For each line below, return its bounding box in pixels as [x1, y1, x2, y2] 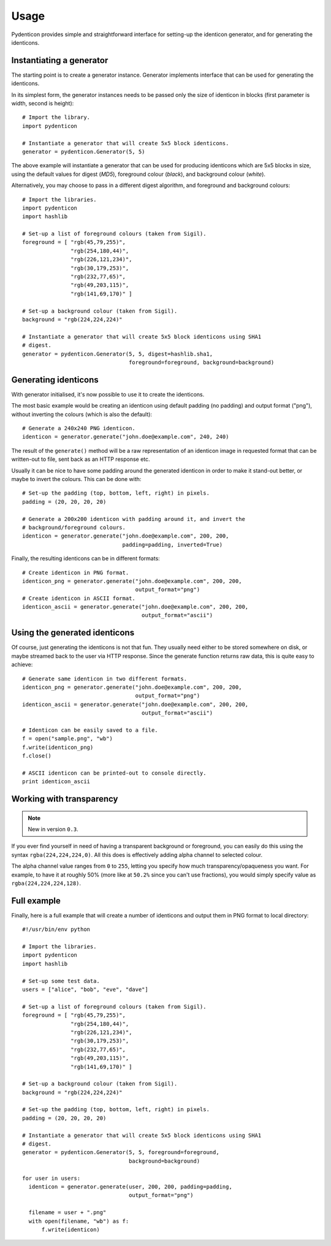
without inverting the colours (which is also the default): [11, 411, 153, 418]
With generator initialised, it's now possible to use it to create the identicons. [11, 390, 205, 398]
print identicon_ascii [22, 778, 91, 785]
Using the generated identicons [11, 628, 135, 638]
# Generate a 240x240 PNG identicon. [22, 425, 136, 432]
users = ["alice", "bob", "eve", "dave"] [22, 986, 148, 993]
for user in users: [22, 1174, 81, 1182]
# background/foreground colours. [22, 524, 126, 531]
